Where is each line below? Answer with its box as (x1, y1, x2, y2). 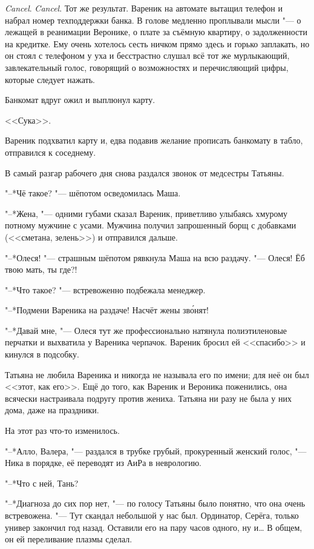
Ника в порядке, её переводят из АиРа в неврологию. (5, 456, 202, 469)
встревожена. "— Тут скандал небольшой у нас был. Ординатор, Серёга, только (5, 509, 299, 521)
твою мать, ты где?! (5, 263, 77, 276)
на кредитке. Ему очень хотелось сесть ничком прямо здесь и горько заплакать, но (5, 37, 310, 50)
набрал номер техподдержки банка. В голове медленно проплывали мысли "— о (5, 13, 301, 26)
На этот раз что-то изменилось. (5, 424, 120, 437)
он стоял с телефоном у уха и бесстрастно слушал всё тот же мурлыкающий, (5, 49, 290, 62)
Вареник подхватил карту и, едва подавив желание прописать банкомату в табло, (5, 134, 303, 147)
